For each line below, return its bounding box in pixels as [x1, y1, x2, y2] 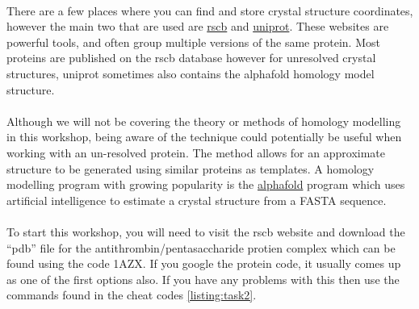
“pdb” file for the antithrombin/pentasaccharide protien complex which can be [6, 239, 396, 256]
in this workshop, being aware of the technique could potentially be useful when [6, 128, 402, 145]
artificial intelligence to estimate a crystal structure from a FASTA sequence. [6, 191, 387, 208]
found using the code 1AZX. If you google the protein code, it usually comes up [6, 255, 401, 272]
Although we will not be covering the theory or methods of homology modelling [6, 112, 401, 129]
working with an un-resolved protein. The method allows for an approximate [6, 144, 385, 161]
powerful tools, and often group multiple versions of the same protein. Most [6, 33, 380, 50]
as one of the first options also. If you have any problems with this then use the [6, 270, 400, 287]
